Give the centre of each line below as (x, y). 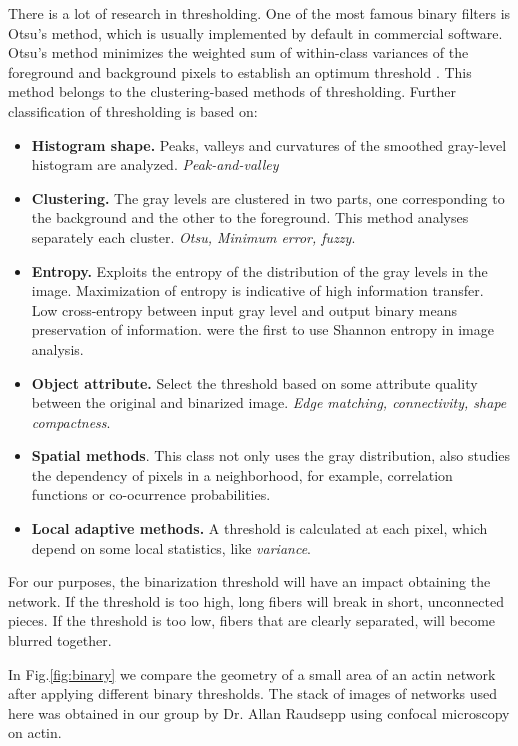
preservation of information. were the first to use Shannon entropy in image (262, 329)
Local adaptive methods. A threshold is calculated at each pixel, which (259, 528)
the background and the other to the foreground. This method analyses (250, 217)
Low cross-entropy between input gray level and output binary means (244, 309)
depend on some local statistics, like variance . (171, 547)
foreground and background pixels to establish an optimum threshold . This (240, 71)
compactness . (71, 421)
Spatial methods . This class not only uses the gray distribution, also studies (271, 455)
